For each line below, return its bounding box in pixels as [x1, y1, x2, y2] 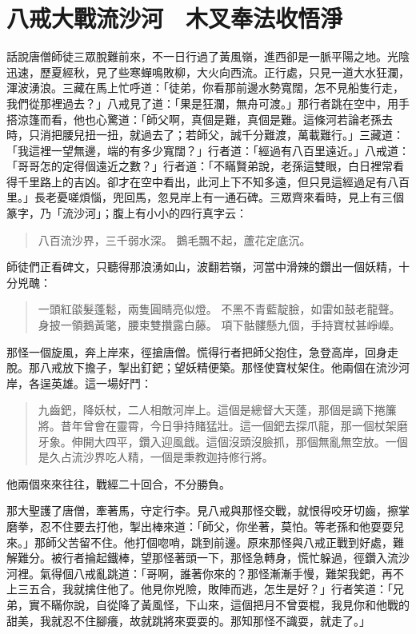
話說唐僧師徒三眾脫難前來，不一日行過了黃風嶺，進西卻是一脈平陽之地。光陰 [6, 48, 410, 65]
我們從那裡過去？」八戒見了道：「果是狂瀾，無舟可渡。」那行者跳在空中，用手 [6, 94, 410, 111]
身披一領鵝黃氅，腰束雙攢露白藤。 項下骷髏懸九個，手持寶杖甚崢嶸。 [38, 317, 401, 333]
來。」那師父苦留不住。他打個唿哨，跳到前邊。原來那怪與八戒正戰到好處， [6, 533, 393, 550]
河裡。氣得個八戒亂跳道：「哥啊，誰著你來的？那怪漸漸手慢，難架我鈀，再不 [6, 564, 404, 581]
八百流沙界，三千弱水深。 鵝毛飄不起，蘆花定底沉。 [38, 231, 311, 248]
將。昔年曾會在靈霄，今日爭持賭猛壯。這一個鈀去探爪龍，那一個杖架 [38, 417, 397, 433]
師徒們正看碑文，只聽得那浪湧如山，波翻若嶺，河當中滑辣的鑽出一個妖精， [6, 258, 398, 275]
